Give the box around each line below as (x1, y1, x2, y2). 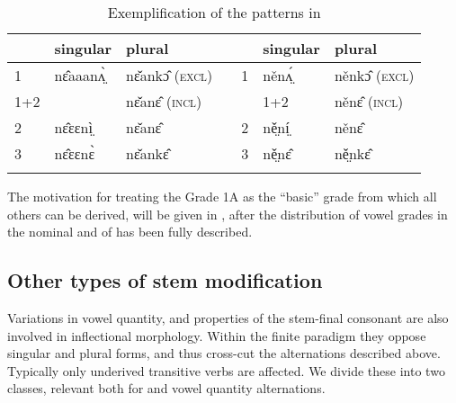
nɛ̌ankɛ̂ (126, 143, 169, 164)
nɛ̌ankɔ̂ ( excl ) (126, 65, 213, 85)
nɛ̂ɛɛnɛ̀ (54, 143, 95, 164)
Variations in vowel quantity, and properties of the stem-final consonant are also (7, 308, 449, 327)
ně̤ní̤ (263, 117, 290, 138)
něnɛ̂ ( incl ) (334, 91, 404, 112)
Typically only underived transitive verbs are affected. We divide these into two (7, 361, 445, 380)
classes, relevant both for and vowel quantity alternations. (7, 379, 326, 398)
